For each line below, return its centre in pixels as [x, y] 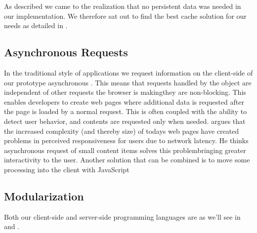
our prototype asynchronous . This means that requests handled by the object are [128, 82]
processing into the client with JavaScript [67, 169]
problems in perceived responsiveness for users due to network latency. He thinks [126, 140]
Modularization [44, 196]
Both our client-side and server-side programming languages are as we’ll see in [122, 216]
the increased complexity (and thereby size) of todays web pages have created [122, 131]
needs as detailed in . [36, 25]
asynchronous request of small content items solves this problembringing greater [125, 150]
